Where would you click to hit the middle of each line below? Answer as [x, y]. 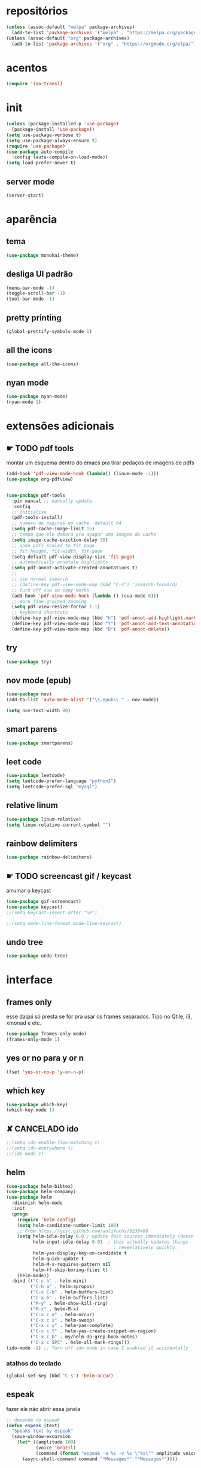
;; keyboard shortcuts [40, 613]
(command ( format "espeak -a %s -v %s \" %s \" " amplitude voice [116, 1453]
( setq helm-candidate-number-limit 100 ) [68, 1225]
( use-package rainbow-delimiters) [49, 857]
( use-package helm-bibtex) [40, 1186]
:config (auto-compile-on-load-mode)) [60, 157]
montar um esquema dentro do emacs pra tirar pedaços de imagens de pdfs [100, 463]
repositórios [37, 11]
